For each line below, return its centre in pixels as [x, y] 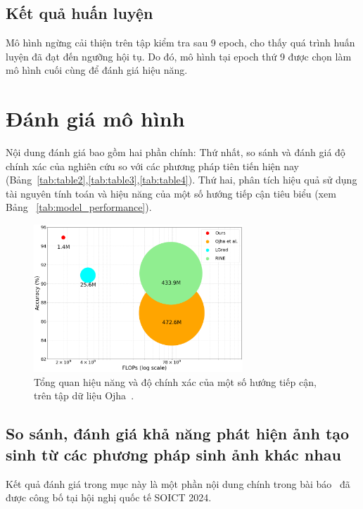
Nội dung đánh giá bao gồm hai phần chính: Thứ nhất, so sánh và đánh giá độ [176, 152]
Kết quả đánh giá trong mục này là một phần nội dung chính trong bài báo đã [178, 483]
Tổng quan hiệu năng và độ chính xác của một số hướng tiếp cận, [175, 381]
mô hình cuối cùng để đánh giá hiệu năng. [97, 70]
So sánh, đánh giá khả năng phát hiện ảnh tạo [178, 433]
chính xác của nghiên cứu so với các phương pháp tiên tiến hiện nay [152, 166]
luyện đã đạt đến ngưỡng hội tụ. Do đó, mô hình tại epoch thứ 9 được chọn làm [179, 56]
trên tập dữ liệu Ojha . [84, 395]
